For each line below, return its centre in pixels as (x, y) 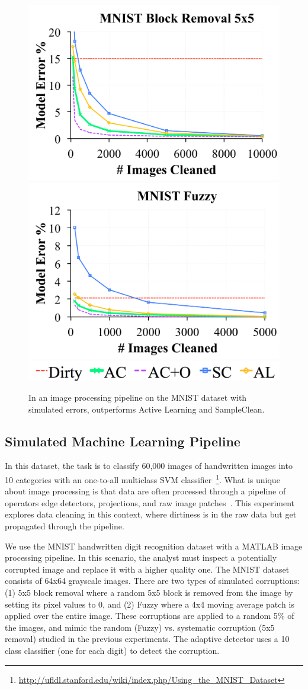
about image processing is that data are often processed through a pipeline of (145, 491)
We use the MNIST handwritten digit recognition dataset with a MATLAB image (154, 546)
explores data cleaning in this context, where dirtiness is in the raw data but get (151, 514)
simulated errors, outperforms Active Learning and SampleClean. (147, 409)
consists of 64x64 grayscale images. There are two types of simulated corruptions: (152, 581)
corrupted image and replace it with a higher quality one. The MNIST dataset (147, 569)
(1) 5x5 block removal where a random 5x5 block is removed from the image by (149, 592)
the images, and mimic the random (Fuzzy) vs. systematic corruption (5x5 (140, 627)
